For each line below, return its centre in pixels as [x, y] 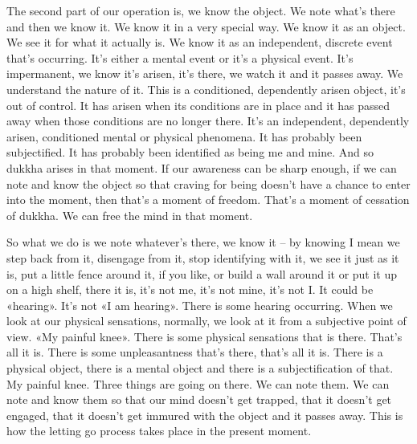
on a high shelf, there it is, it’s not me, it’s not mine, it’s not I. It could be [190, 289]
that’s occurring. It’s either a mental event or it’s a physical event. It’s [180, 57]
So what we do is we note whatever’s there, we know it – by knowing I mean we [203, 242]
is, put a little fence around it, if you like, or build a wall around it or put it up [202, 273]
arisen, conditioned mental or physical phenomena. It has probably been [184, 136]
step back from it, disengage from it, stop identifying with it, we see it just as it [203, 257]
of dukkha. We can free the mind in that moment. [130, 215]
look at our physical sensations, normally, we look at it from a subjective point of [206, 321]
